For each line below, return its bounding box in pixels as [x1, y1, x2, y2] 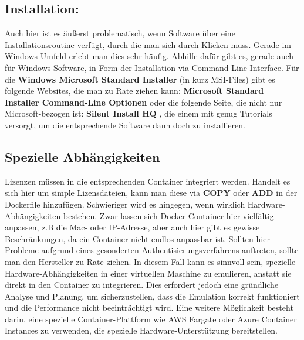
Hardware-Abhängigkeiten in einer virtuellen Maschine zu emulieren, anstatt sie [5, 267, 292, 279]
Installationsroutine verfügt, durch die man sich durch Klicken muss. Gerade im [5, 38, 291, 50]
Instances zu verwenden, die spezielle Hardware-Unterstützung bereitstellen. [5, 324, 278, 336]
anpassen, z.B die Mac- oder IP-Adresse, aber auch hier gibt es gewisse [5, 221, 260, 233]
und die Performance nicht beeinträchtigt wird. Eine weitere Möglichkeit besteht [5, 301, 293, 314]
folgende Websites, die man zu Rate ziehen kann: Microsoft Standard [5, 84, 264, 97]
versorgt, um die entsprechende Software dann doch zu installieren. [5, 118, 245, 131]
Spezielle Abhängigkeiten [5, 147, 160, 165]
